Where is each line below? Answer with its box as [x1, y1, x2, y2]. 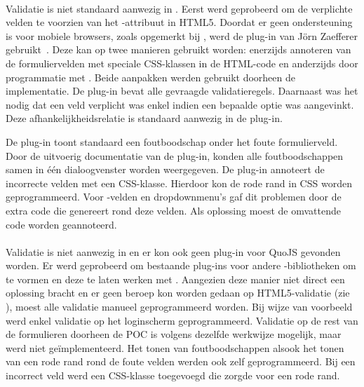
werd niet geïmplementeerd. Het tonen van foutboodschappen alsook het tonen [6, 340, 344, 355]
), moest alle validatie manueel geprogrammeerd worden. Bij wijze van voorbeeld [6, 299, 353, 314]
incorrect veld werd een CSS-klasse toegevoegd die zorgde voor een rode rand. [6, 368, 340, 383]
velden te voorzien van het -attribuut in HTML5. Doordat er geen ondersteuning [6, 15, 353, 29]
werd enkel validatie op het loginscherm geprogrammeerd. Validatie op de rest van [6, 313, 358, 327]
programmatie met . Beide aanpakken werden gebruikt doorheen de [6, 69, 295, 84]
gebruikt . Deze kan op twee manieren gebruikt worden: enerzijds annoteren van [6, 42, 351, 57]
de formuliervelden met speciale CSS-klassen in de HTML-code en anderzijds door [6, 55, 358, 70]
